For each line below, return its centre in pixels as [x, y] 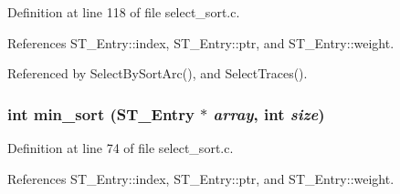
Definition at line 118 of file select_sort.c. [124, 12]
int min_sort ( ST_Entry [101, 113]
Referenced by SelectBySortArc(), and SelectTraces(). [158, 73]
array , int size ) [269, 113]
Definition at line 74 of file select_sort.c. [121, 148]
